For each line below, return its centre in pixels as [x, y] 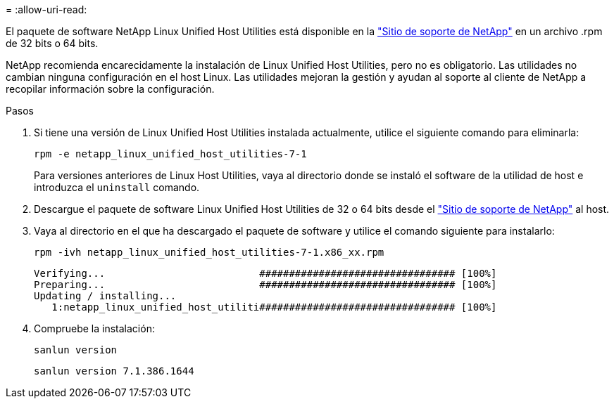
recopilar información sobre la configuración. [110, 89]
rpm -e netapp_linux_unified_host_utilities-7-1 [170, 154]
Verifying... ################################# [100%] [265, 273]
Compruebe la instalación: [94, 328]
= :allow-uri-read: [46, 9]
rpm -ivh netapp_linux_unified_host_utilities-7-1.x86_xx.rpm [209, 252]
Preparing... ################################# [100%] [265, 285]
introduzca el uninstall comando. [117, 187]
